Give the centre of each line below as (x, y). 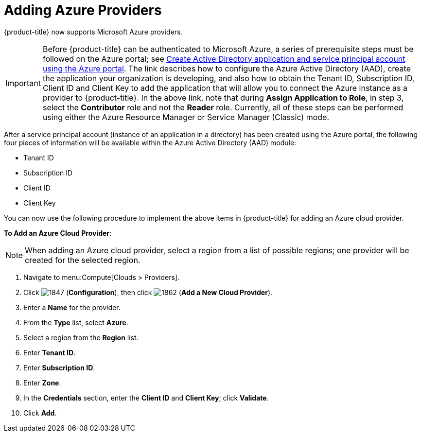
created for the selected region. (83, 260)
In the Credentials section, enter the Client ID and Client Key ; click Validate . (146, 398)
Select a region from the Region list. (81, 337)
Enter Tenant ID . (50, 352)
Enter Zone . (42, 383)
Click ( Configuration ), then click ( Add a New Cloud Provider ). (148, 292)
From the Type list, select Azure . (76, 322)
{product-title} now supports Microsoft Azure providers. (93, 32)
